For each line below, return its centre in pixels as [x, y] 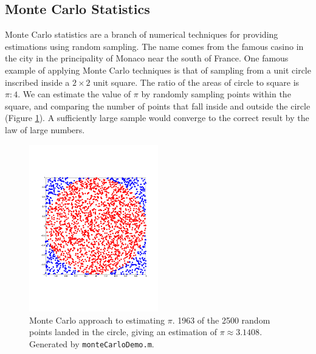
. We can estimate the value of [74, 94]
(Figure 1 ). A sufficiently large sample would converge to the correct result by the [157, 118]
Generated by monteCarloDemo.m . [92, 343]
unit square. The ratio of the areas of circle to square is [196, 82]
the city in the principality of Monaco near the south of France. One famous [147, 58]
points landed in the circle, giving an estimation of [123, 332]
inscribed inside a [37, 82]
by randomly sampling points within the [216, 94]
